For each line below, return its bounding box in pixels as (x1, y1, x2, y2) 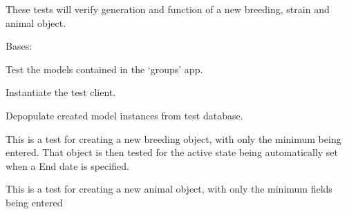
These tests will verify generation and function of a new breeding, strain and (6, 2, 330, 16)
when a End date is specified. (6, 158, 129, 173)
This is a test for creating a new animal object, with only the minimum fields (6, 182, 332, 196)
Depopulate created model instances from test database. (6, 108, 243, 122)
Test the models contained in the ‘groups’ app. (6, 61, 203, 76)
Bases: (6, 39, 32, 53)
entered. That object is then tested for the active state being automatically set (6, 145, 339, 159)
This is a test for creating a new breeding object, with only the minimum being (6, 131, 341, 146)
